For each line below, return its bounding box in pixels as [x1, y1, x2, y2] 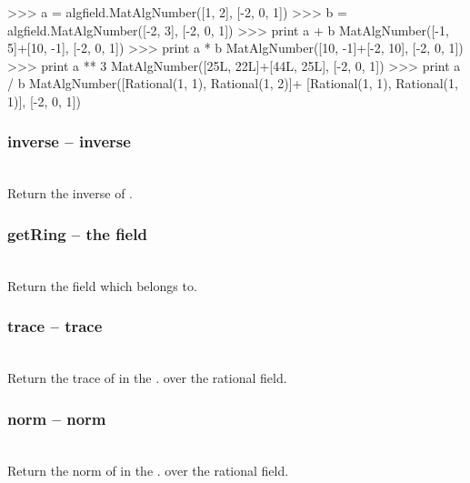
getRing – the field [7, 222, 147, 245]
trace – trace [7, 315, 103, 337]
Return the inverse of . [7, 184, 134, 203]
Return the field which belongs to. [7, 276, 197, 295]
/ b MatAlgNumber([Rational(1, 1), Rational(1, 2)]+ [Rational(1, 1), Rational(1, [7, 74, 458, 93]
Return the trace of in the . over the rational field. [7, 368, 287, 387]
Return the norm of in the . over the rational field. [7, 460, 289, 479]
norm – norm [7, 407, 106, 429]
